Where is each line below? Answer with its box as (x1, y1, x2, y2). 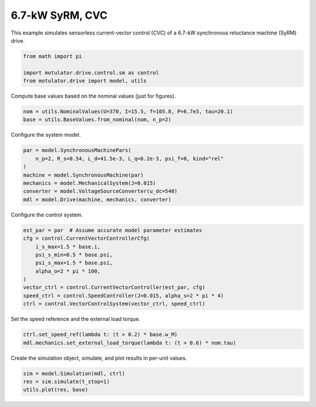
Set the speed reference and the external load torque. (11, 316, 140, 323)
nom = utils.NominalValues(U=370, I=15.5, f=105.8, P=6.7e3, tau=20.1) (23, 108, 233, 115)
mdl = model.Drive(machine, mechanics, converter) (23, 196, 172, 203)
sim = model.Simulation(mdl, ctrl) (23, 370, 125, 377)
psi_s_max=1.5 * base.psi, (35, 260, 114, 266)
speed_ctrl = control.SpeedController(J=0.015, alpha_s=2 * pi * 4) (23, 292, 224, 299)
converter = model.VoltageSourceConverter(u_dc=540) (23, 188, 178, 195)
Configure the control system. (11, 211, 83, 218)
